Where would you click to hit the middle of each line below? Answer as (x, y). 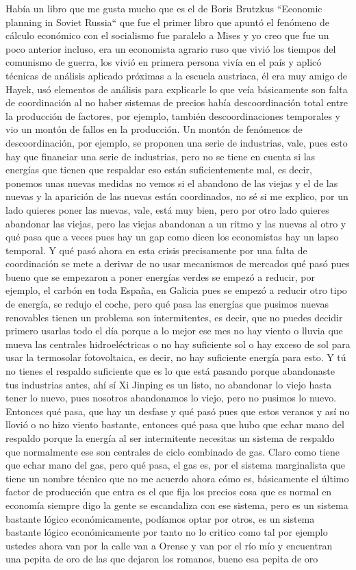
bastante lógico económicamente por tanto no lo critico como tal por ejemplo (167, 532)
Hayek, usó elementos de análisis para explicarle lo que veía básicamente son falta (177, 89)
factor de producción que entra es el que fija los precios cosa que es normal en (169, 492)
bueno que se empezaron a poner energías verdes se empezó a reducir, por (161, 276)
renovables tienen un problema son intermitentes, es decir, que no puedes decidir (174, 317)
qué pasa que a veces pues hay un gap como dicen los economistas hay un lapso (172, 237)
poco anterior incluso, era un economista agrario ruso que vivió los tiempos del (171, 48)
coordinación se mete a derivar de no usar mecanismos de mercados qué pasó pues (178, 263)
